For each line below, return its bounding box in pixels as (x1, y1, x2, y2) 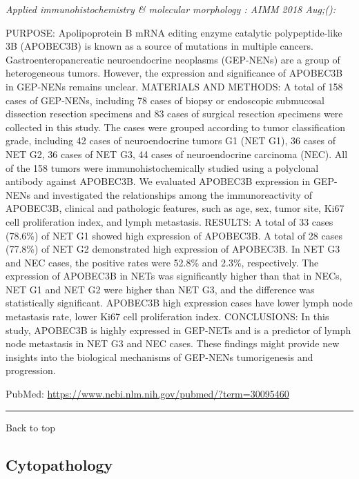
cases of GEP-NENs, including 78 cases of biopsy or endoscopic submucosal (6, 92, 324, 107)
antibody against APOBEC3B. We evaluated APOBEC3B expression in (6, 174, 311, 188)
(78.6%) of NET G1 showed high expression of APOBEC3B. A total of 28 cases (6, 228, 342, 242)
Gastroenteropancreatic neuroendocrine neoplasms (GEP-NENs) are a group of (6, 52, 340, 66)
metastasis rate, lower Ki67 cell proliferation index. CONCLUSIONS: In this (6, 309, 329, 324)
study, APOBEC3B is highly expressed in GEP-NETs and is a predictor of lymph (6, 322, 351, 337)
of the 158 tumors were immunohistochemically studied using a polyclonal (6, 160, 319, 175)
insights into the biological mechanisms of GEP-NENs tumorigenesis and (6, 349, 313, 364)
